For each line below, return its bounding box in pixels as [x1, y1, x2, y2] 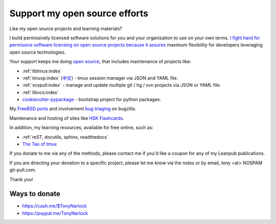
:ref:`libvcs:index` [22, 89, 59, 95]
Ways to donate [9, 189, 61, 198]
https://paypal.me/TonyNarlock [22, 210, 88, 216]
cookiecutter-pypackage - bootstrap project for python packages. [22, 96, 161, 103]
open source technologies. [9, 49, 66, 55]
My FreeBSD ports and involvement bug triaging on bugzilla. [9, 106, 136, 112]
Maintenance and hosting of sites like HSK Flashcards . [9, 115, 125, 121]
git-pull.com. [9, 167, 37, 173]
